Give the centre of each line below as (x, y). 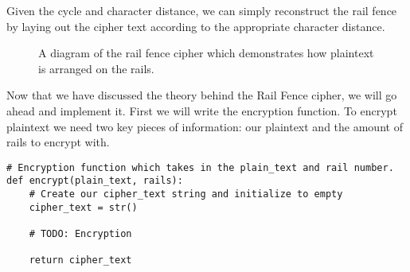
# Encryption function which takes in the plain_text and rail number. (200, 167)
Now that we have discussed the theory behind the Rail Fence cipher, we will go (202, 95)
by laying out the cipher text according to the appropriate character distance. (196, 26)
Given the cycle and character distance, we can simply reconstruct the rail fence (202, 10)
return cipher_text (80, 260)
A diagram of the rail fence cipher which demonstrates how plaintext (206, 53)
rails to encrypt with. (58, 142)
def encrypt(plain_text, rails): (95, 181)
